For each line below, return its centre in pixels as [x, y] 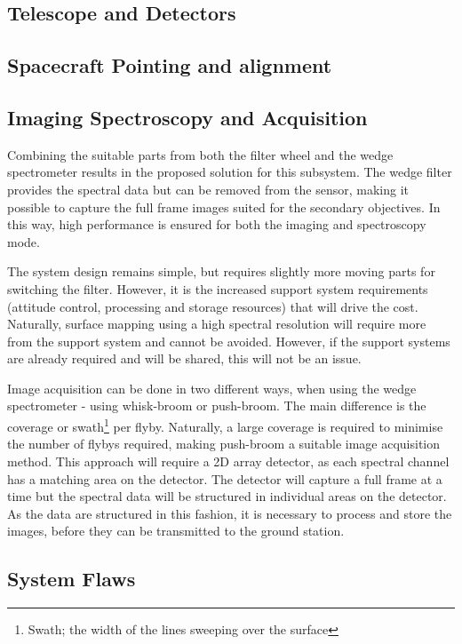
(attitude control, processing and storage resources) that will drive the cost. [213, 306]
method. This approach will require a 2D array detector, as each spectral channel [228, 461]
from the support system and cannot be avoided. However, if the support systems [229, 341]
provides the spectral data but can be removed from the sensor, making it [208, 189]
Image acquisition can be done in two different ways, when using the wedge [212, 388]
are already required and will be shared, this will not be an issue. [184, 358]
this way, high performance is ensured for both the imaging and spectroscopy [217, 224]
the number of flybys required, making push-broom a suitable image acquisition [224, 444]
